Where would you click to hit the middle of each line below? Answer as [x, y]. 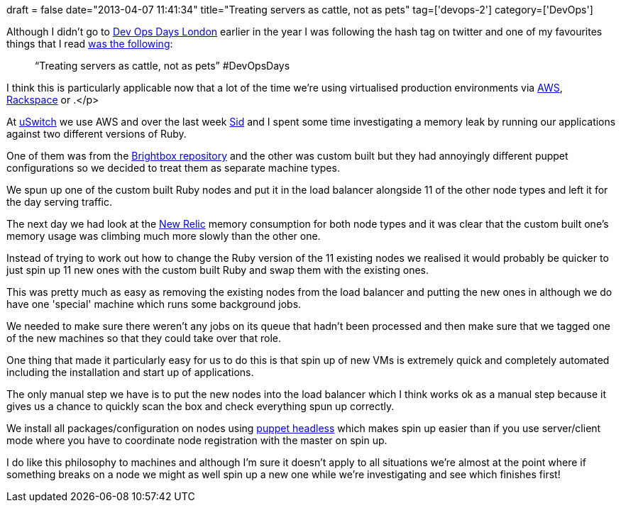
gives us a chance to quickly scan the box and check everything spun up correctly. [200, 406]
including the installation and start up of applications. [130, 372]
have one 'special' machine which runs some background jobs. [154, 304]
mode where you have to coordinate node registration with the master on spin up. [197, 440]
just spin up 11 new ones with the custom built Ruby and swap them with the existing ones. [218, 270]
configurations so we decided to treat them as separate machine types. [173, 168]
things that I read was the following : [90, 44]
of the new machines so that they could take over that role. [144, 338]
